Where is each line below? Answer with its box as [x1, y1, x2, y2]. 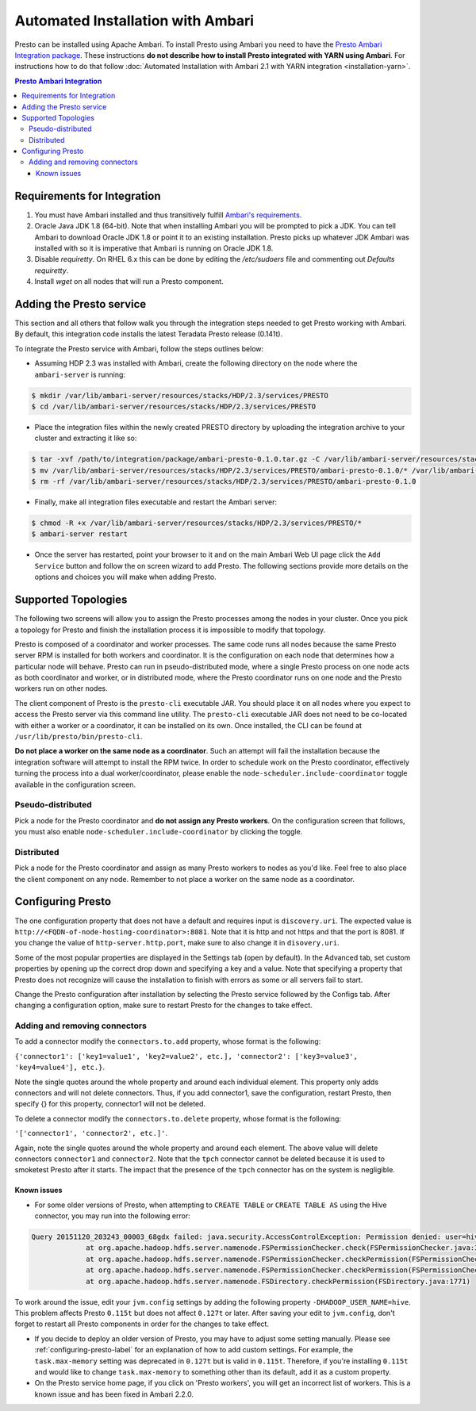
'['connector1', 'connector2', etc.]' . [14, 1129, 168, 1138]
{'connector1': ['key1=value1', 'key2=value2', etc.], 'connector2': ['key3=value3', [14, 1052, 359, 1060]
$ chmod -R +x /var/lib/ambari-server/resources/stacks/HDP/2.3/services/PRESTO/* [31, 519, 363, 527]
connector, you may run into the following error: [34, 1211, 190, 1221]
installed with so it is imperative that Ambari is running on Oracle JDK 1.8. [34, 243, 274, 253]
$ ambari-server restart [31, 530, 129, 539]
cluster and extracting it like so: [34, 433, 137, 443]
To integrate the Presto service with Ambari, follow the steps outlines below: [14, 343, 264, 353]
